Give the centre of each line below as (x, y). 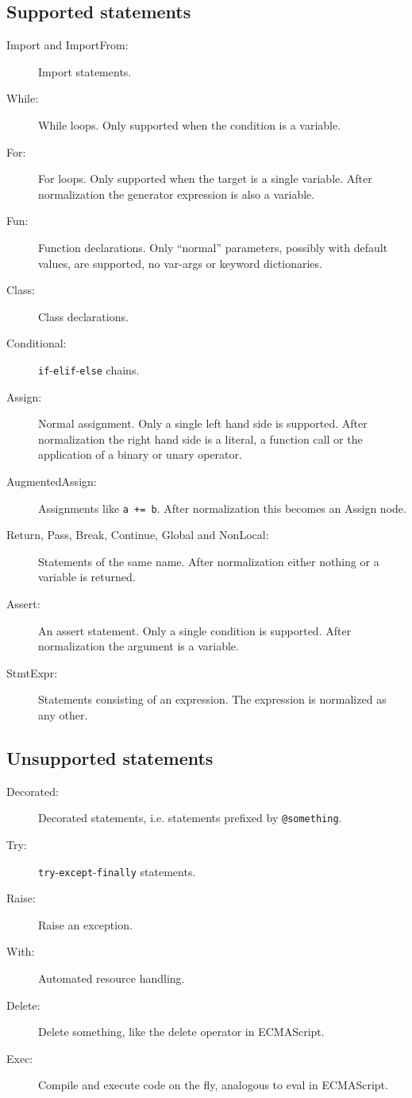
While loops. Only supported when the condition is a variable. (190, 124)
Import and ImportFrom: (67, 45)
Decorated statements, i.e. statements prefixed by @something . (190, 818)
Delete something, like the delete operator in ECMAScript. (181, 1032)
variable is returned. (87, 577)
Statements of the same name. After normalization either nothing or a (209, 561)
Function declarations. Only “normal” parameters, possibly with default (213, 247)
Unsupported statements (110, 757)
